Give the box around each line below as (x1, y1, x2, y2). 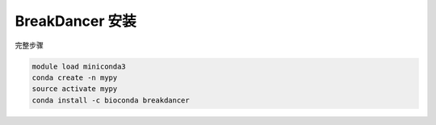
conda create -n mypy (31, 73, 118, 82)
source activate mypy (31, 85, 118, 94)
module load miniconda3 (31, 61, 127, 71)
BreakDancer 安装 (15, 12, 136, 30)
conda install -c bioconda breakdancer (31, 95, 190, 105)
